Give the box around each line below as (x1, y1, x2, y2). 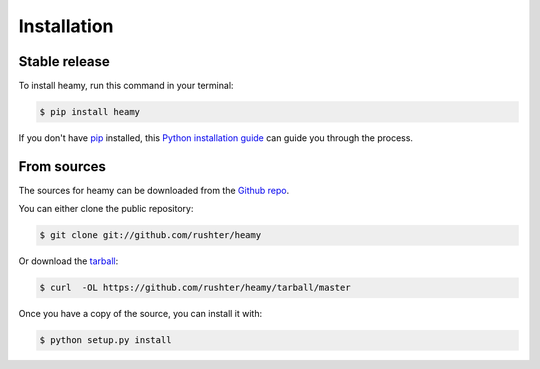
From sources (18, 158, 107, 175)
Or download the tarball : (18, 255, 119, 267)
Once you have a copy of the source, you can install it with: (18, 308, 263, 320)
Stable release (18, 53, 110, 70)
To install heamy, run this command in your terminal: (18, 80, 234, 92)
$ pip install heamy (39, 106, 140, 118)
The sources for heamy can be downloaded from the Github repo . (18, 184, 290, 196)
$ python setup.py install (39, 335, 172, 346)
